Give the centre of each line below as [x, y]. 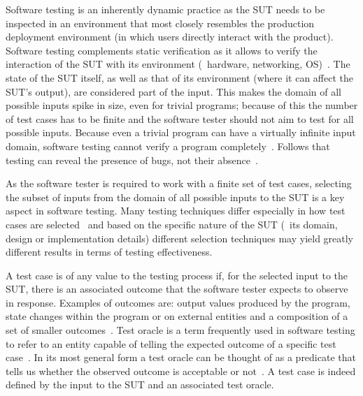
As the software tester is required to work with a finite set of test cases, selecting [179, 183]
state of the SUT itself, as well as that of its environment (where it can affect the [180, 77]
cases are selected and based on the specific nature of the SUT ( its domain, [172, 224]
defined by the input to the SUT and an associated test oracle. [140, 384]
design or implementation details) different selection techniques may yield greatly [180, 238]
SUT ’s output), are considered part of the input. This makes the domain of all [173, 91]
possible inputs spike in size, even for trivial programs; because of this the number [182, 105]
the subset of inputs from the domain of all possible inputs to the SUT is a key [175, 197]
